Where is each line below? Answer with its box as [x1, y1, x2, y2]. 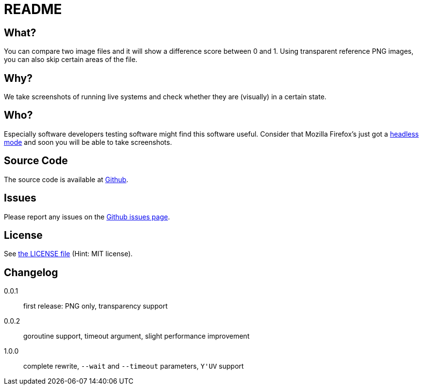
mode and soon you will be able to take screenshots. [4, 138, 172, 146]
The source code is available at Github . [4, 175, 129, 184]
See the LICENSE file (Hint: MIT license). [4, 249, 133, 258]
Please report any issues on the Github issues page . [4, 212, 170, 221]
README [4, 1, 62, 17]
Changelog [4, 266, 58, 279]
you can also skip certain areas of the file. [4, 55, 138, 64]
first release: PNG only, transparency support [23, 302, 168, 311]
